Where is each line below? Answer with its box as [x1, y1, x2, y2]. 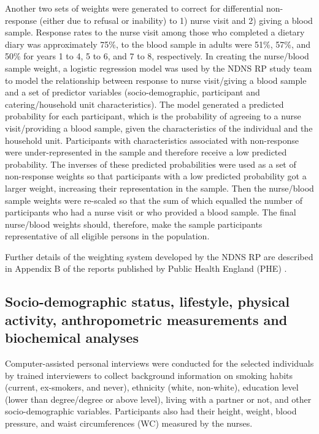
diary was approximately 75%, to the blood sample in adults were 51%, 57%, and [5, 37, 311, 50]
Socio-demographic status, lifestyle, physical [5, 292, 290, 311]
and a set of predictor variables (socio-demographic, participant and [5, 86, 260, 99]
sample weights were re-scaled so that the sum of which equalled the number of [5, 193, 302, 206]
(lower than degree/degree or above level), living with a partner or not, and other [5, 392, 312, 405]
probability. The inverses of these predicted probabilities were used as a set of [5, 157, 296, 170]
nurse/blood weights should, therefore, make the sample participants [5, 217, 263, 230]
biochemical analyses [5, 328, 139, 347]
